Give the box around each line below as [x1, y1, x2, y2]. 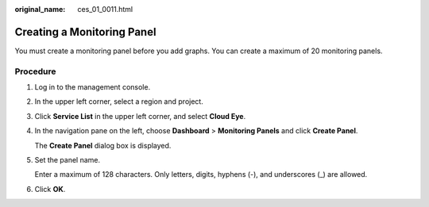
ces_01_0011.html [77, 5, 133, 13]
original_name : [14, 5, 66, 13]
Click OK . [34, 184, 66, 194]
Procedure [14, 66, 56, 77]
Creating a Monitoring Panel [14, 25, 157, 39]
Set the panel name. [34, 155, 101, 164]
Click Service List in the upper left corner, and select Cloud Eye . [34, 111, 246, 121]
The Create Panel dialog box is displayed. [34, 140, 172, 150]
